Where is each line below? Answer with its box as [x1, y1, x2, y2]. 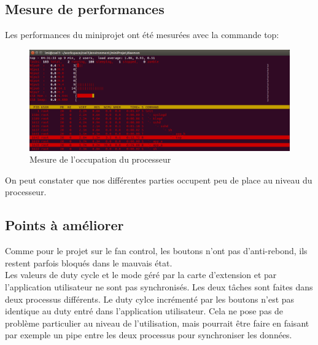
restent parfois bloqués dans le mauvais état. [5, 256, 173, 269]
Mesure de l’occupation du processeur [29, 153, 171, 166]
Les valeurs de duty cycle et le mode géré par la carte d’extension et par [5, 268, 277, 281]
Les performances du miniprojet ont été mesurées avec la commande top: [5, 28, 279, 41]
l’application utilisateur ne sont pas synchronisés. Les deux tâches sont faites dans [5, 280, 313, 293]
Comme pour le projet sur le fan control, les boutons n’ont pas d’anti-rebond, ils [5, 244, 308, 257]
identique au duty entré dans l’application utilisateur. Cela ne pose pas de [5, 304, 284, 317]
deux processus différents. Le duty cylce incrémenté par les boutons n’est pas [5, 292, 295, 305]
